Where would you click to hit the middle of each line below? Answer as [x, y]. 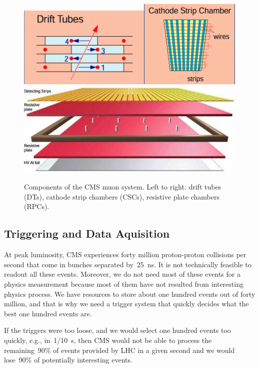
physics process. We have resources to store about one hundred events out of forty [130, 294]
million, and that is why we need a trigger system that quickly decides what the [126, 304]
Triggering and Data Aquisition [87, 233]
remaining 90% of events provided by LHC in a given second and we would [119, 350]
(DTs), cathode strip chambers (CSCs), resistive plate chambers [122, 196]
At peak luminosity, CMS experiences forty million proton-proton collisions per [125, 254]
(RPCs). [37, 206]
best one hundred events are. [48, 313]
